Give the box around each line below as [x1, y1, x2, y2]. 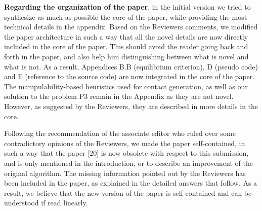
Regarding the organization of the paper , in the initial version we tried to [4, 2, 251, 12]
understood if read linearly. [4, 197, 88, 208]
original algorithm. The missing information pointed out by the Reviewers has [4, 167, 246, 178]
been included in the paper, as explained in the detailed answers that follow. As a [4, 178, 257, 188]
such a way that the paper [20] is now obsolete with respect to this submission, [4, 148, 249, 158]
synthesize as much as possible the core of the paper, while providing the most [4, 11, 247, 22]
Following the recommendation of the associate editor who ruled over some [4, 128, 236, 138]
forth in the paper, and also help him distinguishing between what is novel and [4, 51, 249, 61]
